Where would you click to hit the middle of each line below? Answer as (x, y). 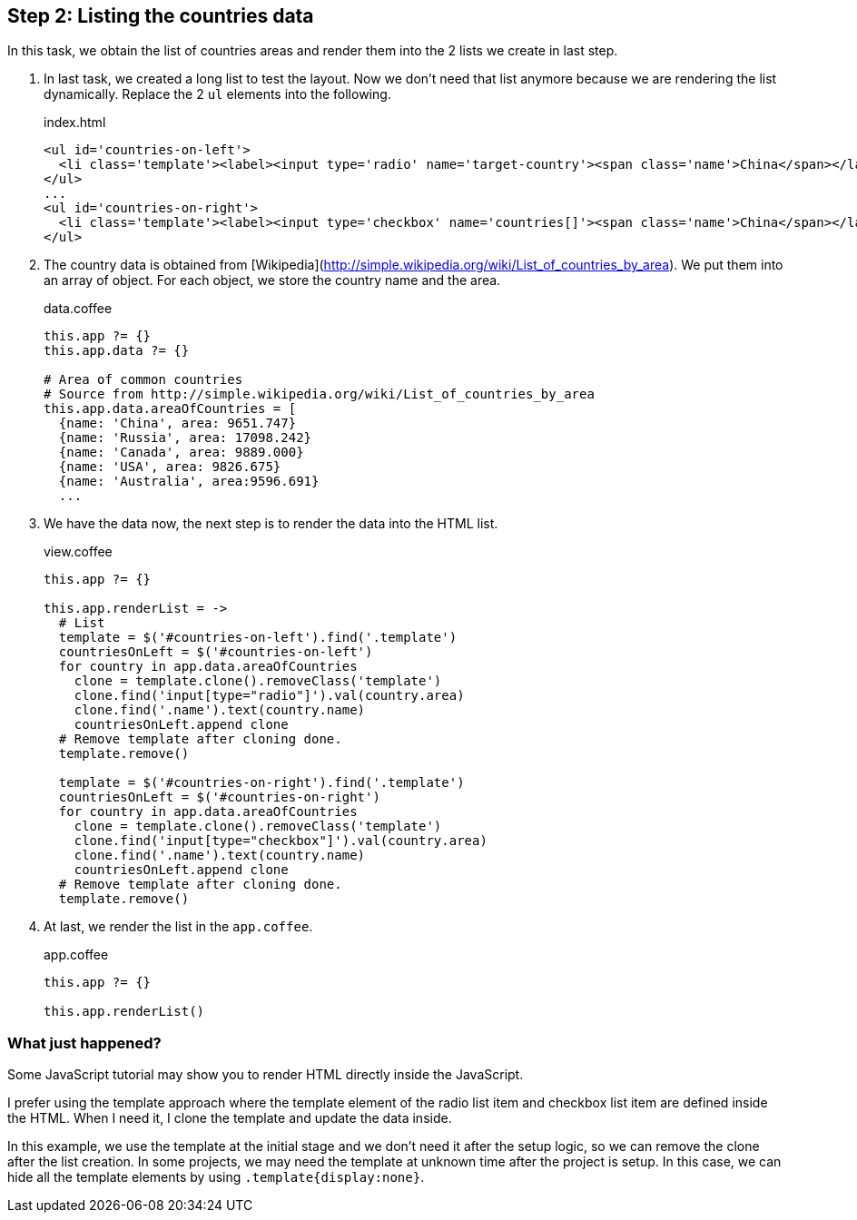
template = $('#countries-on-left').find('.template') (258, 638)
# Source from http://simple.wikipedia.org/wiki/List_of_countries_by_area (319, 394)
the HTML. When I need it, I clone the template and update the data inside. (230, 1118)
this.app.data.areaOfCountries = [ (170, 409)
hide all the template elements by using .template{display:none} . (216, 1177)
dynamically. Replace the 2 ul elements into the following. (217, 94)
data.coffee (78, 309)
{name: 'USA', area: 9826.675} (170, 467)
